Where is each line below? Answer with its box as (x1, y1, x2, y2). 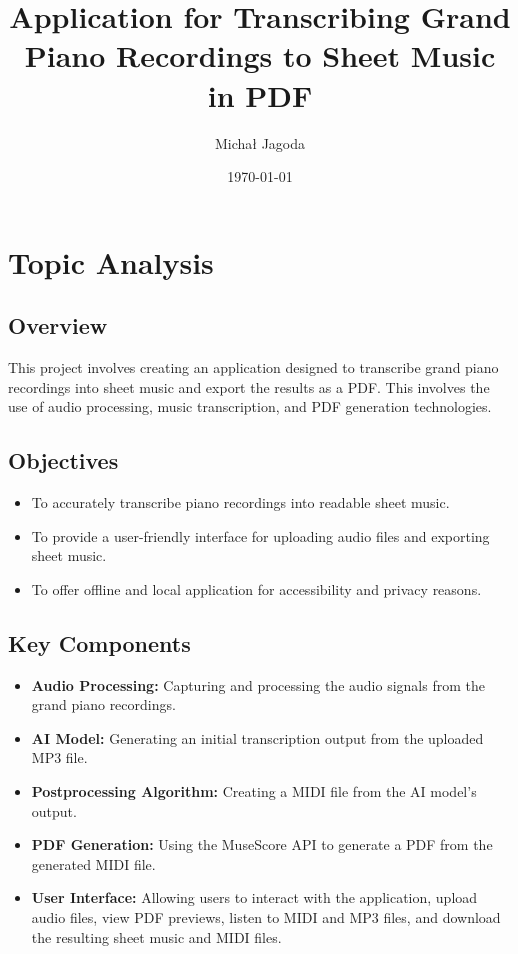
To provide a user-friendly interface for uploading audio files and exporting (31, 525, 490, 546)
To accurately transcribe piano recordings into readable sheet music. (31, 492, 450, 513)
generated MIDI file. (31, 853, 156, 874)
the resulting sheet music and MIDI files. (31, 926, 282, 947)
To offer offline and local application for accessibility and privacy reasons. (31, 578, 482, 599)
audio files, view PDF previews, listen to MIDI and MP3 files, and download (31, 906, 501, 927)
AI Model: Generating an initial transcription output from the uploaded (31, 727, 484, 748)
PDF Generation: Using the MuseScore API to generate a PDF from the (31, 834, 493, 855)
